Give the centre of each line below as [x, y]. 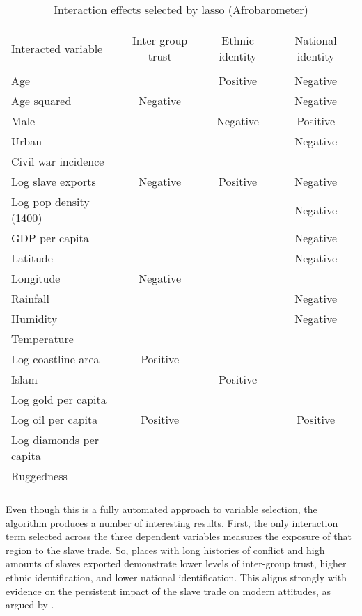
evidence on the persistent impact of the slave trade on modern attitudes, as [168, 591]
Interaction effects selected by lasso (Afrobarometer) [181, 9]
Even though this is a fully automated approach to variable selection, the [162, 509]
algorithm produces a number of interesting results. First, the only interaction [172, 522]
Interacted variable [57, 48]
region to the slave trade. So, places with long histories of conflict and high [165, 550]
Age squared [41, 101]
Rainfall [30, 298]
